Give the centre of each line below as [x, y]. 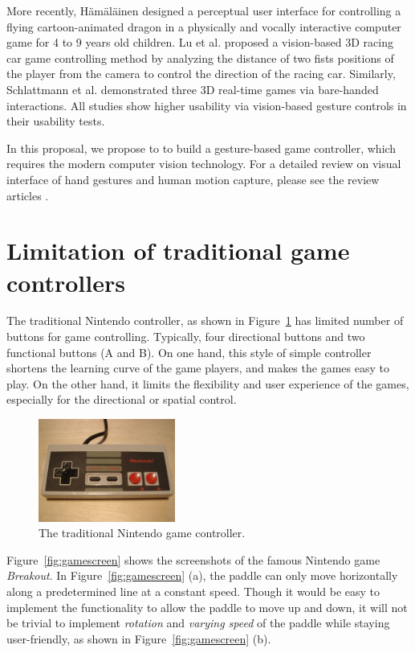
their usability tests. [56, 121]
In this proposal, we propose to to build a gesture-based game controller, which [201, 148]
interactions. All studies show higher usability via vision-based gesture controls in [207, 105]
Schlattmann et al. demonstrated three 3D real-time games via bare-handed [193, 89]
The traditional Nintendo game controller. [142, 533]
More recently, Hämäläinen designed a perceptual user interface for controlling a [204, 10]
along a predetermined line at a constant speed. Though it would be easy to [193, 591]
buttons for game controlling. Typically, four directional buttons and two [186, 337]
